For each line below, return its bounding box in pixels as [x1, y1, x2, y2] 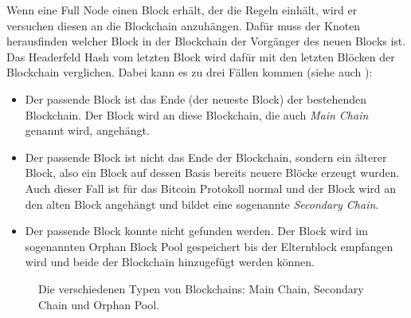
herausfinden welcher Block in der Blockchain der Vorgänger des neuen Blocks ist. [6, 33, 406, 49]
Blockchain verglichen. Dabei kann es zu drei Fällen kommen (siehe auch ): [6, 64, 373, 80]
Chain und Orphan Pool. [38, 296, 159, 312]
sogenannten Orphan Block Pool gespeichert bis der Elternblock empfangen [25, 238, 393, 254]
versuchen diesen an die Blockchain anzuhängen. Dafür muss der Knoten [6, 17, 361, 33]
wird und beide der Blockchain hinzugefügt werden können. [25, 253, 315, 270]
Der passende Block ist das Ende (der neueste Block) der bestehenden [25, 90, 367, 107]
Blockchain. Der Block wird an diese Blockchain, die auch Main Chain [25, 106, 369, 123]
